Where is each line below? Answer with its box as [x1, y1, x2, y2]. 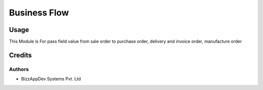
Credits [9, 51, 32, 59]
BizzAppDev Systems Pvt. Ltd [21, 76, 81, 82]
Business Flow [9, 7, 69, 18]
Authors [9, 66, 29, 73]
